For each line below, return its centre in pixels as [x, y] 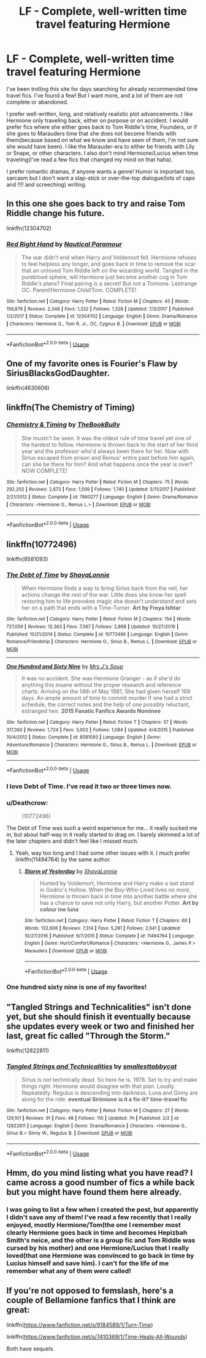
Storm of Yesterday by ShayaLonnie [71, 871]
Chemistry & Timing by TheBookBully [63, 425]
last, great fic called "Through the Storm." [88, 1036]
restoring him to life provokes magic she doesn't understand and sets [109, 601]
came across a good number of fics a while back [101, 1182]
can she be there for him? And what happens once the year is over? [107, 464]
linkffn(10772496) [42, 544]
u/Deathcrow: [27, 802]
